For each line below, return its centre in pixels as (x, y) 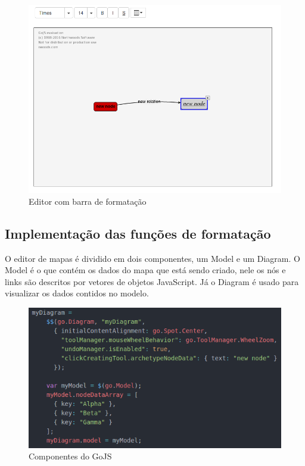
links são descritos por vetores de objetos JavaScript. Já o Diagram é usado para (152, 281)
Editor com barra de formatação (88, 201)
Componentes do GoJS (70, 456)
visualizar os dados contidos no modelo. (77, 293)
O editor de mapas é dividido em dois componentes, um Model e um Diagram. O (152, 258)
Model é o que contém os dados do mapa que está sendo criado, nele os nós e (145, 270)
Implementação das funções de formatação (138, 233)
